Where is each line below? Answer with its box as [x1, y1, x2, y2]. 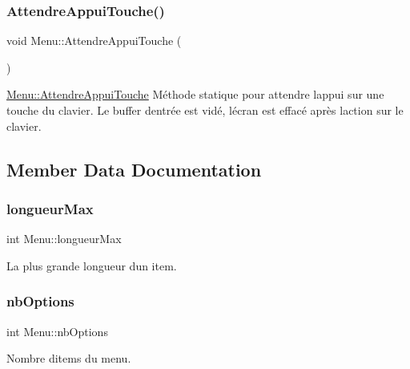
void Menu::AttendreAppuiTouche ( [6, 32, 182, 49]
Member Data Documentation [6, 156, 262, 181]
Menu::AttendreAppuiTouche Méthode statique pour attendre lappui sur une [6, 86, 384, 103]
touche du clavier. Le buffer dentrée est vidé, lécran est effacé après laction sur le [6, 102, 404, 118]
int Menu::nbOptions [6, 322, 108, 339]
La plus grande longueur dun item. [6, 257, 177, 274]
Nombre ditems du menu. [6, 350, 131, 367]
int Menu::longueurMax [6, 230, 122, 247]
